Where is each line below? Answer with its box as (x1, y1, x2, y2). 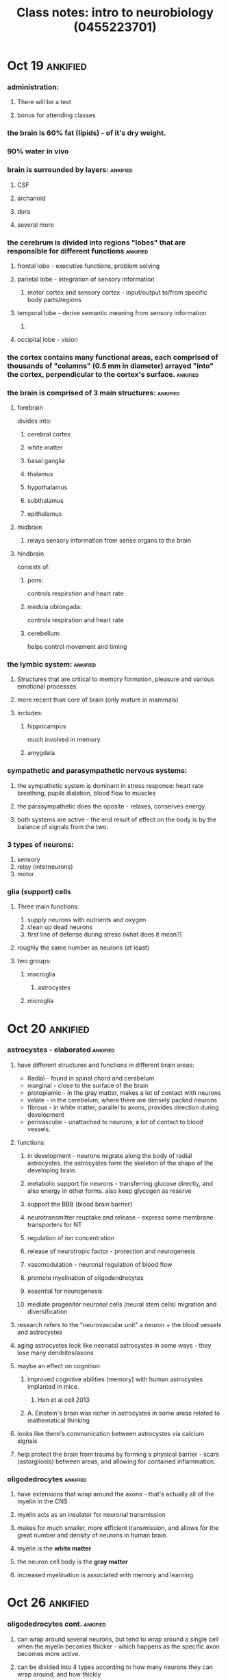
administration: (7, 82, 60, 92)
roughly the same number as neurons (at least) (16, 943, 150, 952)
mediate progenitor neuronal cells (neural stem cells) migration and (27, 1300, 217, 1308)
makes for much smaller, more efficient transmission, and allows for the (16, 1524, 219, 1532)
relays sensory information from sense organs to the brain (27, 536, 192, 545)
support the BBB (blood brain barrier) (27, 1200, 133, 1208)
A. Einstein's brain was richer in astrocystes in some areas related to (27, 1409, 220, 1417)
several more (16, 221, 55, 229)
